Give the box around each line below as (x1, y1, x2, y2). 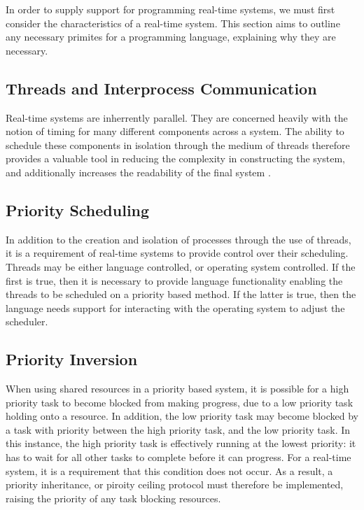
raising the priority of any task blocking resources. (6, 490, 221, 505)
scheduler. (6, 314, 48, 329)
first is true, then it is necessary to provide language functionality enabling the (6, 273, 343, 288)
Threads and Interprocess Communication (6, 77, 317, 99)
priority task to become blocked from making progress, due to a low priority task (6, 395, 353, 409)
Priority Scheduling (6, 199, 150, 220)
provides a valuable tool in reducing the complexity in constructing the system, (6, 151, 345, 166)
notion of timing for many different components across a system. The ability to (6, 124, 344, 139)
